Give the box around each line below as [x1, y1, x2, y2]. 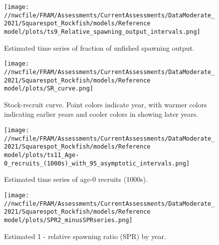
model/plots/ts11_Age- [4, 152, 79, 159]
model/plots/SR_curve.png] [4, 85, 93, 92]
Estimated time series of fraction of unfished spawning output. [4, 42, 195, 53]
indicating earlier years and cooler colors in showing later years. [4, 109, 199, 119]
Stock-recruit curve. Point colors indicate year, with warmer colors [4, 99, 207, 109]
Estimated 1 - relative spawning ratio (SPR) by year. [4, 231, 166, 241]
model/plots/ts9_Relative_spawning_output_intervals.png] [4, 28, 201, 35]
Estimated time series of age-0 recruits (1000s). [4, 174, 148, 184]
